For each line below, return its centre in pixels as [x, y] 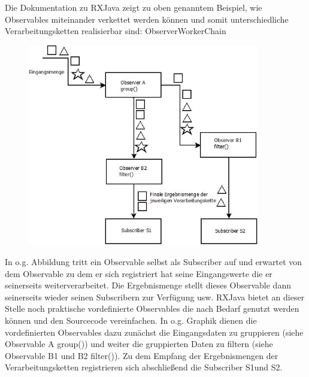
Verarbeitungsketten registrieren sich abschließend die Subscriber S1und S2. [144, 367]
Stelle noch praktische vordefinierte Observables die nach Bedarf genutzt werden [152, 308]
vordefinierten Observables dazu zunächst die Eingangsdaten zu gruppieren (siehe [154, 332]
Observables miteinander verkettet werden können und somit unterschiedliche [147, 19]
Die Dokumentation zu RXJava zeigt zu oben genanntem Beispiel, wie [134, 7]
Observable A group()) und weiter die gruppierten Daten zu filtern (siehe [139, 344]
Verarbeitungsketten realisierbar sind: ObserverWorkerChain [116, 31]
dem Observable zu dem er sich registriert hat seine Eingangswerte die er [139, 273]
